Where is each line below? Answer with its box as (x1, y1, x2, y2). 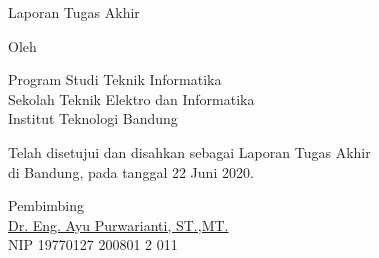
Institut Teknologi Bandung (8, 108, 178, 129)
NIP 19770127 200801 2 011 (8, 234, 178, 255)
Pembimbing (8, 195, 85, 216)
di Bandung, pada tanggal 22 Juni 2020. (8, 161, 254, 182)
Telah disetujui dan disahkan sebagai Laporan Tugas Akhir (8, 141, 371, 162)
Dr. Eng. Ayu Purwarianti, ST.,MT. (8, 214, 229, 235)
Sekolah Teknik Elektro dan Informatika (8, 88, 255, 109)
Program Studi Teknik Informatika (8, 69, 222, 90)
